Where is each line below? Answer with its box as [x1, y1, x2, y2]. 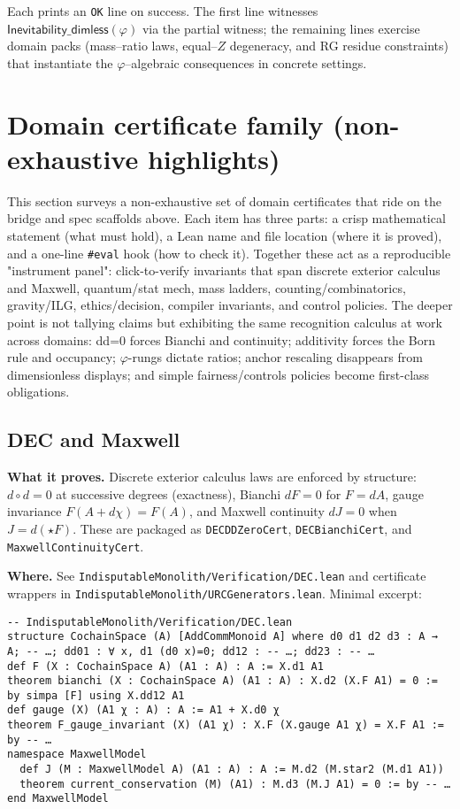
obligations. [7, 382, 70, 401]
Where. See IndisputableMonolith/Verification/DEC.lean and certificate [7, 566, 426, 585]
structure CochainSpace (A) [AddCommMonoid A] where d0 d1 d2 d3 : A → [7, 630, 438, 643]
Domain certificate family [7, 105, 324, 142]
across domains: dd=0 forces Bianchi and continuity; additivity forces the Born [7, 330, 435, 349]
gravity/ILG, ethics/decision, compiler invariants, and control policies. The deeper [7, 296, 453, 314]
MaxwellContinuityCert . [7, 536, 144, 555]
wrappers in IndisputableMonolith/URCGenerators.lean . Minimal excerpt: [7, 583, 422, 602]
